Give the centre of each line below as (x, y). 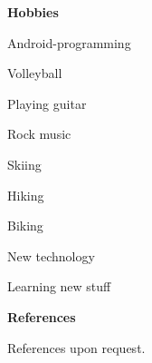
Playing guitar (47, 103)
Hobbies (33, 12)
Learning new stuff (59, 286)
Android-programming (69, 42)
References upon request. (76, 347)
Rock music (39, 134)
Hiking (26, 195)
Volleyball (35, 73)
